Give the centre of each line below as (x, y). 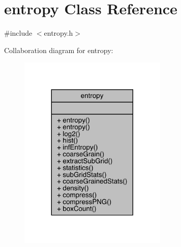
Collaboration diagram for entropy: (59, 50)
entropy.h (58, 33)
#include (18, 33)
